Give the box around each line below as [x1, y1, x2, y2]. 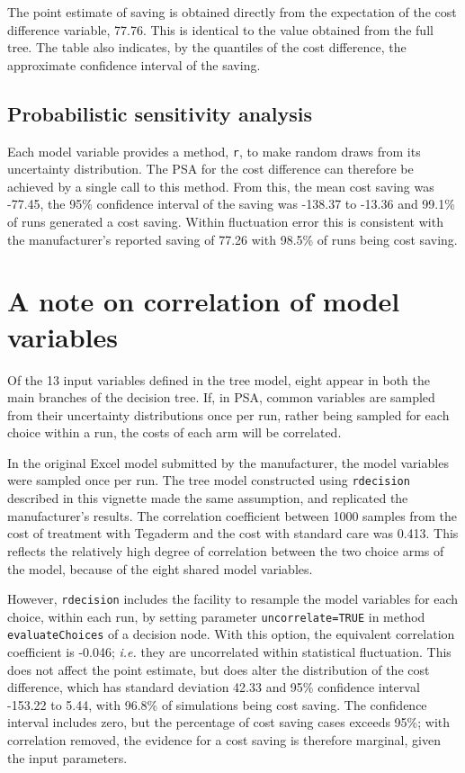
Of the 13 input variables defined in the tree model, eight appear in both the [7, 370, 431, 389]
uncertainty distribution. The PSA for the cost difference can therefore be [7, 159, 414, 178]
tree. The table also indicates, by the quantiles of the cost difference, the [7, 38, 407, 57]
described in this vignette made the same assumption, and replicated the [7, 489, 408, 508]
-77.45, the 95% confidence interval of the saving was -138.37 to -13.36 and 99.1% [7, 194, 455, 213]
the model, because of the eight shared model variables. [7, 559, 313, 578]
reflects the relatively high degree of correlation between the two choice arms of [7, 541, 444, 560]
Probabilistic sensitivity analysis [7, 99, 313, 127]
